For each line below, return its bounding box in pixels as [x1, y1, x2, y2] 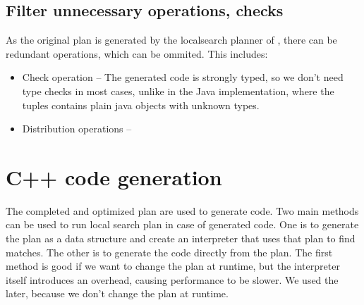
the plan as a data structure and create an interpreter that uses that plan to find [6, 231, 356, 246]
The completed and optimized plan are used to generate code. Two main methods [6, 203, 359, 218]
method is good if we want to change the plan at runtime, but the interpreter [6, 259, 340, 273]
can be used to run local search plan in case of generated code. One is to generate [6, 217, 359, 232]
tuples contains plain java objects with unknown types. [22, 97, 260, 112]
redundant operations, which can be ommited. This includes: [6, 46, 268, 61]
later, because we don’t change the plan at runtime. [6, 286, 229, 301]
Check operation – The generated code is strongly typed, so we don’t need [22, 70, 344, 85]
